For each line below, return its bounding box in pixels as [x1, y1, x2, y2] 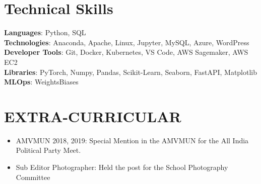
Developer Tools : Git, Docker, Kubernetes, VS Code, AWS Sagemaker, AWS [4, 47, 248, 57]
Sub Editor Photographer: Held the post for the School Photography [16, 162, 228, 172]
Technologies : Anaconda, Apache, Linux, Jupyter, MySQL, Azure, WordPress [4, 37, 249, 47]
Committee [16, 171, 50, 182]
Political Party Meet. [16, 145, 81, 155]
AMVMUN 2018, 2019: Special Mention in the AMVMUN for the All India [16, 135, 249, 145]
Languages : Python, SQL [4, 27, 86, 38]
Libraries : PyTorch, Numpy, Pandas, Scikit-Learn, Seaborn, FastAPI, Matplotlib [4, 66, 257, 77]
